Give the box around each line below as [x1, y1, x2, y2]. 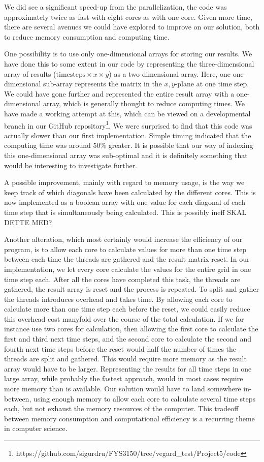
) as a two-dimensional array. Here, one [109, 68, 231, 79]
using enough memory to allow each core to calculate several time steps [33, 393, 255, 404]
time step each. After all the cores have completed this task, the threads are [4, 273, 241, 284]
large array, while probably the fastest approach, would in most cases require [4, 373, 243, 384]
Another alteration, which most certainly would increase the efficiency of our [4, 234, 243, 244]
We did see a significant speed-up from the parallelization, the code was [4, 2, 227, 12]
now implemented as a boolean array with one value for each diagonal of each [4, 197, 246, 207]
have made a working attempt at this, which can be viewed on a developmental [4, 108, 251, 118]
